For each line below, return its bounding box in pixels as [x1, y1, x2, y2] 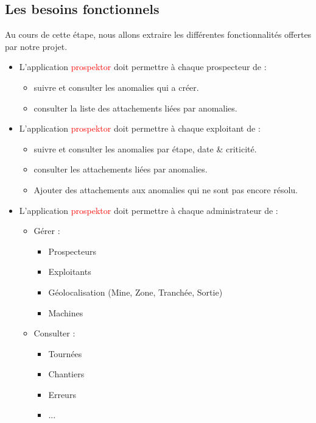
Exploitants [48, 265, 91, 278]
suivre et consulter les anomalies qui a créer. [33, 80, 199, 93]
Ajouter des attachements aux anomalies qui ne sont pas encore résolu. [33, 183, 298, 196]
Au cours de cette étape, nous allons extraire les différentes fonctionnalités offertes [5, 28, 312, 41]
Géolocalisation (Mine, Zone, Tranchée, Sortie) [48, 285, 223, 298]
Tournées [48, 347, 82, 360]
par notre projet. [5, 40, 68, 52]
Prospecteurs [48, 244, 96, 257]
